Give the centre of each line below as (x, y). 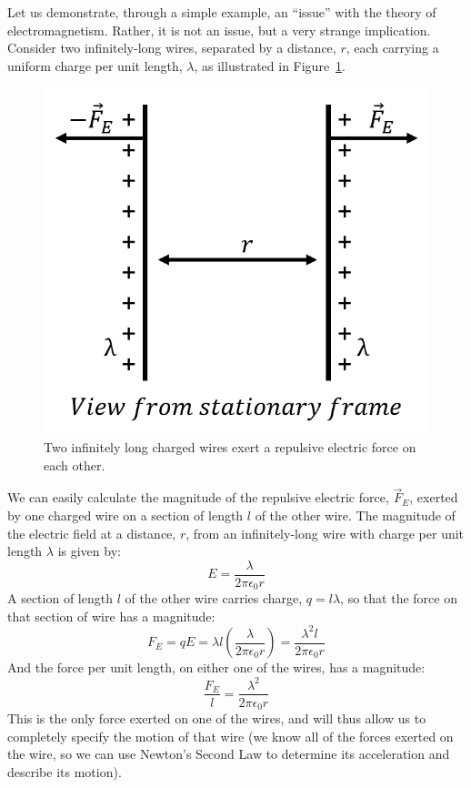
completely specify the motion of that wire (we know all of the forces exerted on (230, 736)
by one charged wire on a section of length (125, 515)
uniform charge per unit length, (95, 65)
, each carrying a (392, 48)
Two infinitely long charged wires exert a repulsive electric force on (230, 446)
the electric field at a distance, (92, 533)
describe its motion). (65, 771)
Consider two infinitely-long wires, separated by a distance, (172, 48)
